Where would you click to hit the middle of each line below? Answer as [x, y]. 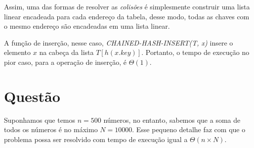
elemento [18, 52]
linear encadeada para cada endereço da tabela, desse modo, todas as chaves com [127, 16]
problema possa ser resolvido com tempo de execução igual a [96, 139]
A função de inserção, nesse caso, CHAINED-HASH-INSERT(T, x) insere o [119, 42]
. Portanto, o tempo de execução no [195, 52]
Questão [32, 96]
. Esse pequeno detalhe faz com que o [189, 129]
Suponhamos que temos [40, 120]
